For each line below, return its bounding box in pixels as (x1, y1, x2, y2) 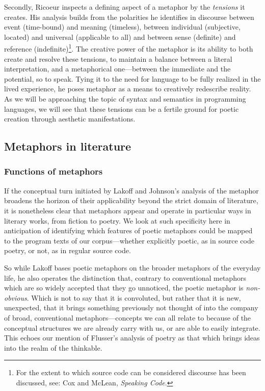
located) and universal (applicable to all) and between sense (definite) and (4, 31, 236, 42)
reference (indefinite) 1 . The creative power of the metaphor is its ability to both (4, 42, 253, 54)
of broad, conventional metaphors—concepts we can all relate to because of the (4, 312, 251, 323)
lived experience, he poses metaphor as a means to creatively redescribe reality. (4, 83, 251, 94)
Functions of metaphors (4, 165, 103, 178)
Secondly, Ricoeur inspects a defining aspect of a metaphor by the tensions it (4, 2, 245, 12)
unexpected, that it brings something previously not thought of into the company (4, 302, 258, 313)
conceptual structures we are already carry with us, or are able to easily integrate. (4, 322, 260, 333)
